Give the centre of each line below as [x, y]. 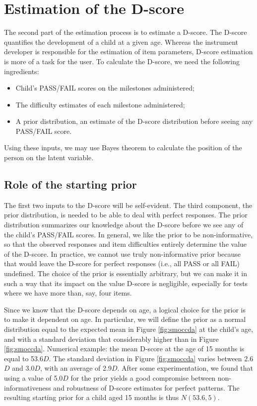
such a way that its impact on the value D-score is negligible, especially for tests [126, 283]
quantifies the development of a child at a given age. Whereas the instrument [121, 42]
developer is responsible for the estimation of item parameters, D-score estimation [128, 51]
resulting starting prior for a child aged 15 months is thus [92, 397]
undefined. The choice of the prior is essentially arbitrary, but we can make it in [126, 273]
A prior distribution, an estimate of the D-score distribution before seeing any [134, 121]
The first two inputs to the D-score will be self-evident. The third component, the [128, 205]
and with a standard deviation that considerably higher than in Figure [111, 339]
